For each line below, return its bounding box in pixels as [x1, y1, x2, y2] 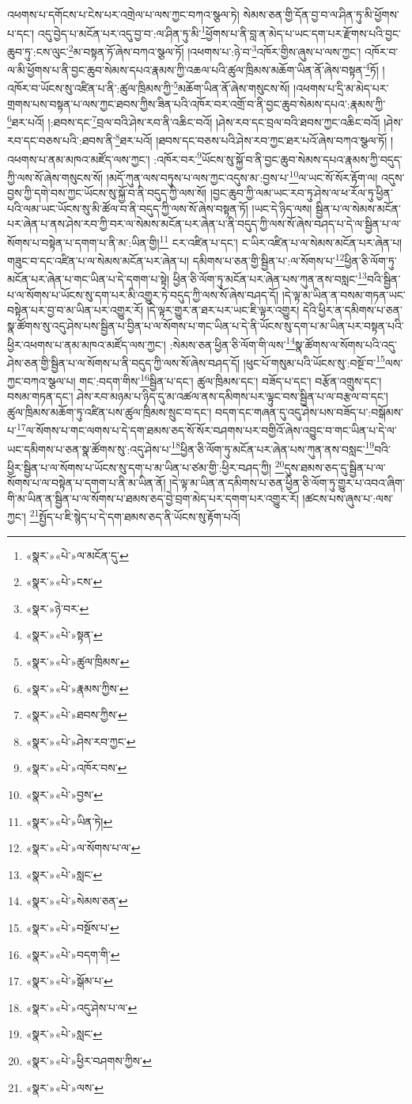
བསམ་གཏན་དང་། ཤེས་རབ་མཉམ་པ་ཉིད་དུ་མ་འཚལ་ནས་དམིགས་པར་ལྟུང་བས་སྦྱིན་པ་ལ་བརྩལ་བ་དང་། [7, 388, 388, 405]
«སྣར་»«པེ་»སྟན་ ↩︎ [25, 626, 103, 643]
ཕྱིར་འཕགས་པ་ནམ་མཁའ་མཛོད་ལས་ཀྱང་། [7, 336, 166, 352]
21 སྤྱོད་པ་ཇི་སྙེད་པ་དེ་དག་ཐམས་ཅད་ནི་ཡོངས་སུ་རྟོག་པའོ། [29, 506, 240, 525]
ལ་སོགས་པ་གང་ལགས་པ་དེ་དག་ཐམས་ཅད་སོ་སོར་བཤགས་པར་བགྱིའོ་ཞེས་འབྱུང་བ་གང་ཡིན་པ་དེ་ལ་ [25, 422, 397, 439]
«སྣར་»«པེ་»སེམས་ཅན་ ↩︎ [25, 893, 128, 909]
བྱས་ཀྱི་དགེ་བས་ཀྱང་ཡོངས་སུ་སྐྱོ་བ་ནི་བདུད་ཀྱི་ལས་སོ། [7, 185, 207, 201]
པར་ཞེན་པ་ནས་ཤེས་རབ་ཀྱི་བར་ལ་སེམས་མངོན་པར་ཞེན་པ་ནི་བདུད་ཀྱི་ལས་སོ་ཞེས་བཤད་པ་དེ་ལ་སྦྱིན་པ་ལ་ [7, 215, 402, 232]
